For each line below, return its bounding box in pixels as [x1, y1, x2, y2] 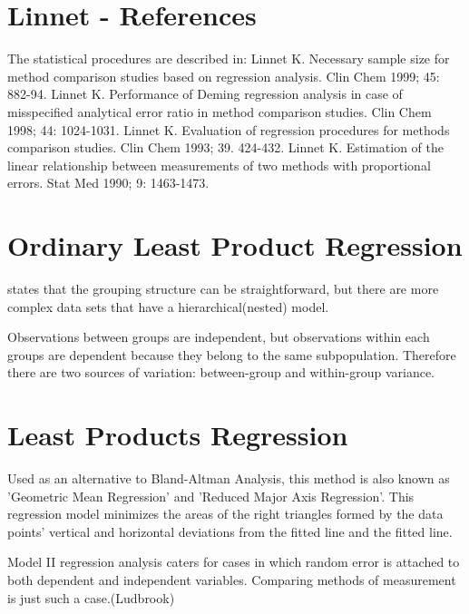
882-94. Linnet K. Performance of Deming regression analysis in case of [7, 84, 403, 103]
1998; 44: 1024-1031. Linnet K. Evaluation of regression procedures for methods [7, 120, 450, 139]
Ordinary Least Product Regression [7, 227, 463, 264]
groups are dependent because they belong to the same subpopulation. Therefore [7, 345, 456, 364]
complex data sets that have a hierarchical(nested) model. [7, 297, 329, 316]
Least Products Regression [7, 416, 348, 453]
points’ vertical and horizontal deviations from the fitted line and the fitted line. [7, 521, 453, 541]
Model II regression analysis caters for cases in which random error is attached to [7, 552, 460, 571]
